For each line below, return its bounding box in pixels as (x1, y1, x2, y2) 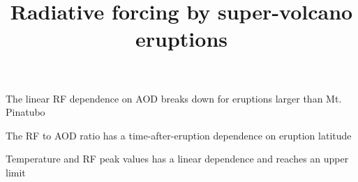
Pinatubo (6, 105, 45, 119)
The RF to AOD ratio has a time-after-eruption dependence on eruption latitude (6, 128, 352, 142)
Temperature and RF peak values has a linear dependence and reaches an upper (6, 151, 349, 166)
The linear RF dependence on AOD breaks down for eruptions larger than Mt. (6, 91, 342, 105)
